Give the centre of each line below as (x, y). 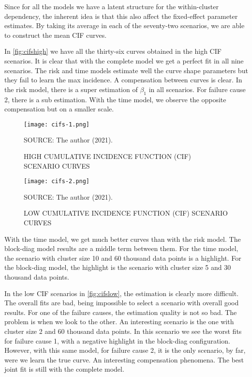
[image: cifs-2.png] (57, 181)
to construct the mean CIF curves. (56, 35)
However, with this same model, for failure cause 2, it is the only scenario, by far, (125, 350)
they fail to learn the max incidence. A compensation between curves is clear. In (123, 80)
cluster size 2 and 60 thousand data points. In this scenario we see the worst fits (123, 331)
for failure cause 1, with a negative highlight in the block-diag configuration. (117, 340)
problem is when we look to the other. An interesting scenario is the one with (119, 322)
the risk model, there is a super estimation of (71, 89)
